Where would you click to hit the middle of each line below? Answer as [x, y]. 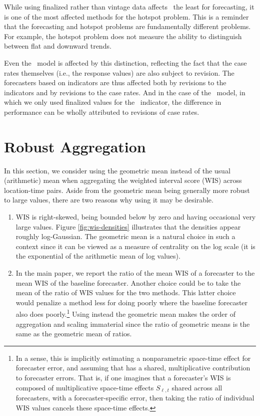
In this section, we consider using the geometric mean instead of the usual [117, 170]
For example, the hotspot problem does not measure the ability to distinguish [123, 36]
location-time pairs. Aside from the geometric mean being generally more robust [127, 190]
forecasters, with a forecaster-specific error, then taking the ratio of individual [135, 398]
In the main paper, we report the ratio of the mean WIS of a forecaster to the [135, 273]
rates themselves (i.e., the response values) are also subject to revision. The [119, 72]
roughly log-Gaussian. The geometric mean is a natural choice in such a [125, 236]
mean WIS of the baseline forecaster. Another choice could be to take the [128, 282]
